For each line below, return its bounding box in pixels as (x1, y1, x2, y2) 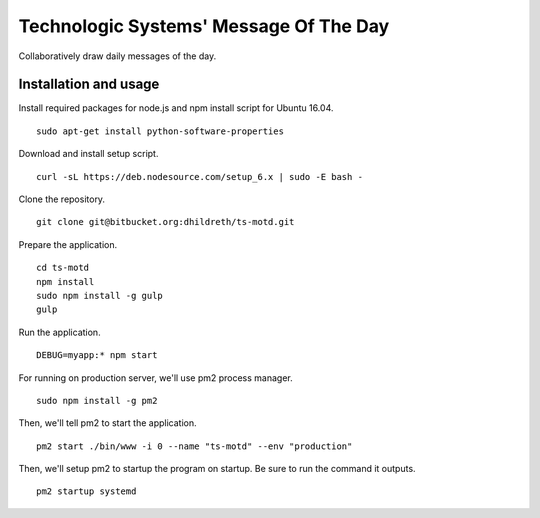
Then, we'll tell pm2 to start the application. (18, 417, 197, 429)
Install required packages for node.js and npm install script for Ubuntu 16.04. (18, 102, 334, 114)
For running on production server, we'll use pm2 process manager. (18, 371, 294, 384)
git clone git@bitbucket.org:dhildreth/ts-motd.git (36, 216, 295, 228)
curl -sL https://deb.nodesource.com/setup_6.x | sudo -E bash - (36, 171, 364, 182)
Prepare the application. (18, 238, 118, 250)
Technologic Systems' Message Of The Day (18, 15, 390, 37)
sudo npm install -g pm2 (36, 395, 158, 406)
